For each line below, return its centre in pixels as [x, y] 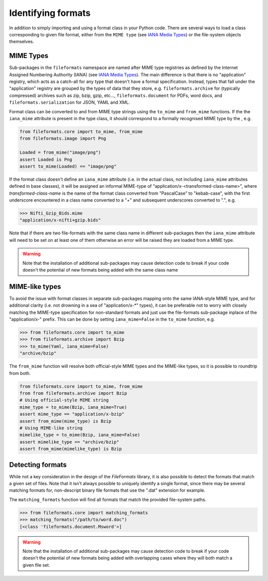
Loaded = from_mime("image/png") [60, 152]
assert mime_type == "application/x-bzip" [72, 414]
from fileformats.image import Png [63, 139]
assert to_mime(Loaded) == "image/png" [68, 166]
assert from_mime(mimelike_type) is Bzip [71, 449]
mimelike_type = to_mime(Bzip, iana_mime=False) [80, 435]
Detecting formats [38, 465]
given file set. [36, 565]
